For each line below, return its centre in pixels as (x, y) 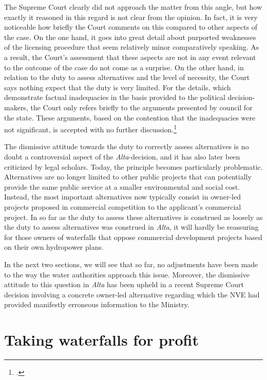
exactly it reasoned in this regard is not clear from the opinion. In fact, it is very (131, 17)
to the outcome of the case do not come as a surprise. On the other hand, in (124, 67)
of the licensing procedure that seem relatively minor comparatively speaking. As (132, 47)
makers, (16, 107)
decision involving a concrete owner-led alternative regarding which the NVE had (132, 294)
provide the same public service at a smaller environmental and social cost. (122, 186)
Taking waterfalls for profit (101, 340)
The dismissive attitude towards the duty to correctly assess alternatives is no (127, 146)
